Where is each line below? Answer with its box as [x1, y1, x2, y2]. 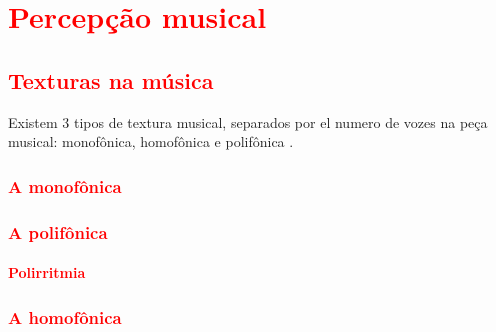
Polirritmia [8, 262, 86, 283]
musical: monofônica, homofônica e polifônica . [8, 131, 294, 152]
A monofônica [8, 173, 122, 198]
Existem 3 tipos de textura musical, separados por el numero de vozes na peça [8, 111, 488, 132]
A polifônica [8, 219, 108, 244]
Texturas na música [8, 64, 214, 95]
